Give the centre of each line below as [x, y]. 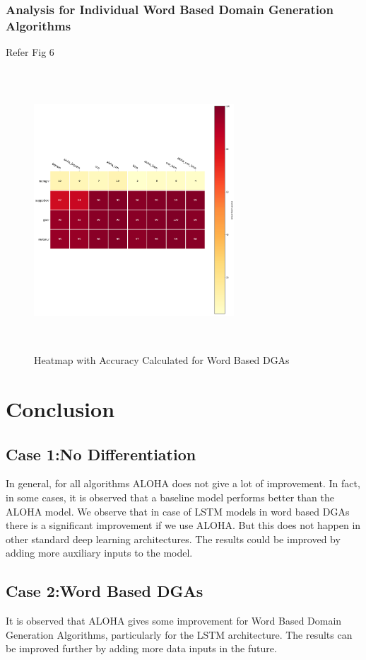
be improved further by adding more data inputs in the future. [141, 648]
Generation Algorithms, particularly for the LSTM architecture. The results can [179, 634]
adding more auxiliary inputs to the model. [99, 553]
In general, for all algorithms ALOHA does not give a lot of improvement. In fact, [183, 483]
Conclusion [60, 408]
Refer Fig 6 [30, 52]
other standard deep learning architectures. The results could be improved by [173, 539]
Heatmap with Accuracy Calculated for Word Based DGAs [162, 360]
